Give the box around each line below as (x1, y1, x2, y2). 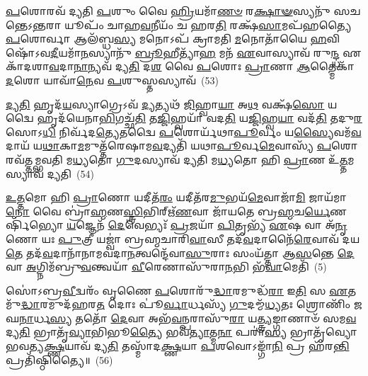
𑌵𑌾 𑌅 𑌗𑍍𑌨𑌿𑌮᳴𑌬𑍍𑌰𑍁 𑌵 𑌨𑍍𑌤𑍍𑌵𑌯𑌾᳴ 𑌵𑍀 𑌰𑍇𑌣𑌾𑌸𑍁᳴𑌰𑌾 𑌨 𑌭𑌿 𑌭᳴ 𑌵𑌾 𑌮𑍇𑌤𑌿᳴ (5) (6, 259, 327, 274)
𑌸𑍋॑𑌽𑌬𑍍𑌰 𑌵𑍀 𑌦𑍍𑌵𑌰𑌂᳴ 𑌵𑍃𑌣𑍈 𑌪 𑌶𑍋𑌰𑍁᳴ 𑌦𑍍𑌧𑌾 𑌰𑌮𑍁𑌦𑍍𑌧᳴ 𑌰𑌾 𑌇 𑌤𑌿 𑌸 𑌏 (6, 283, 348, 297)
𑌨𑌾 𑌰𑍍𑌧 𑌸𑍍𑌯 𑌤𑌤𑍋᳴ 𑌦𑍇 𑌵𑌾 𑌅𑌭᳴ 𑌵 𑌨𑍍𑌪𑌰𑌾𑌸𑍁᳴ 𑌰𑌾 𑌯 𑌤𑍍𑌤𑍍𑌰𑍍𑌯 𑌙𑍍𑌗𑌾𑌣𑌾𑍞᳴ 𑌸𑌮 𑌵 (19, 310, 357, 325)
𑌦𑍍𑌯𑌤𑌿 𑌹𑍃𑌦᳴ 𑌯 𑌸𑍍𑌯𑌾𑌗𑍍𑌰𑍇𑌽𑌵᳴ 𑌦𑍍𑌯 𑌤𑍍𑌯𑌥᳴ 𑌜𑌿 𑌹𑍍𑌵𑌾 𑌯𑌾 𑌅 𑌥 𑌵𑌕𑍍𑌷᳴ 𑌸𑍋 (6, 96, 325, 111)
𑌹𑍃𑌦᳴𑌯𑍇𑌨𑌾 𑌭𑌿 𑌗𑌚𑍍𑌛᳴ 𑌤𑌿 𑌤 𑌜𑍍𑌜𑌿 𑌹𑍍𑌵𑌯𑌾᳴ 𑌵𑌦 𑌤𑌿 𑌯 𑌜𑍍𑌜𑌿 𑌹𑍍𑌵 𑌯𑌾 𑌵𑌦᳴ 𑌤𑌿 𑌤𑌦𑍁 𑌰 (37, 110, 362, 125)
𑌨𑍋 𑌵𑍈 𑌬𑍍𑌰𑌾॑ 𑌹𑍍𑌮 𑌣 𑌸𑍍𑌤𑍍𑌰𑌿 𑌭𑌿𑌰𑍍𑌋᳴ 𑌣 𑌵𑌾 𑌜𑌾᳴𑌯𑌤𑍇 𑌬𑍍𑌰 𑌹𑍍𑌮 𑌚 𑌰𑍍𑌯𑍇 (6, 203, 330, 218)
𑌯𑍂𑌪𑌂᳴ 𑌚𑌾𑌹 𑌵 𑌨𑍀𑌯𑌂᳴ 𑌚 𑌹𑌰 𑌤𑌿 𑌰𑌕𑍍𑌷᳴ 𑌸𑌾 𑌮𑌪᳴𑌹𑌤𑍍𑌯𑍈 (64, 17, 352, 32)
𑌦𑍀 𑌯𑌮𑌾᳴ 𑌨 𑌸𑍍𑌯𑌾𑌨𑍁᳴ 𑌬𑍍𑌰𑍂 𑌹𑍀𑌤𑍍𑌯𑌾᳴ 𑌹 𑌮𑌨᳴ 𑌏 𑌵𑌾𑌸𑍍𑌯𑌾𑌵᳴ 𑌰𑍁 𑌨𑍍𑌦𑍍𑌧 (50, 45, 340, 59)
